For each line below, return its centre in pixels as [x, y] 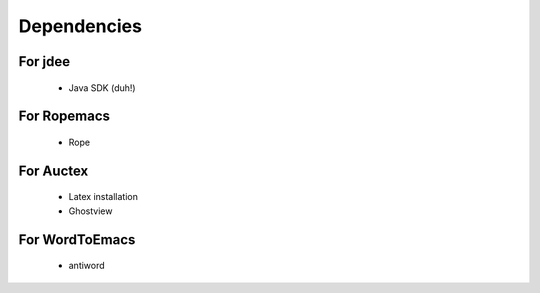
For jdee [44, 61]
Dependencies [80, 26]
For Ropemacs [64, 116]
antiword [86, 266]
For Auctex [53, 170]
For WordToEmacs [77, 239]
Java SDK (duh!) [102, 87]
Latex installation [103, 197]
